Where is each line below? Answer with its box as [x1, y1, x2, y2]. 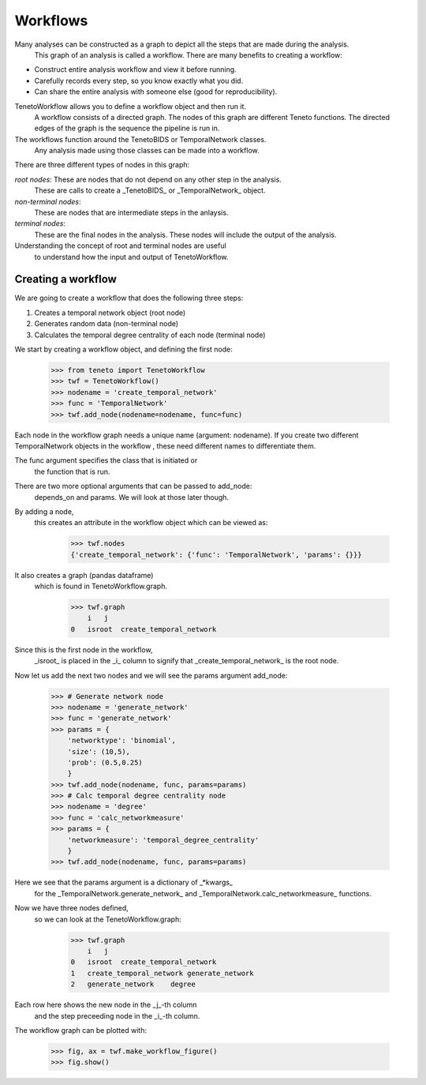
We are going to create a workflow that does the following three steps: [14, 293, 244, 303]
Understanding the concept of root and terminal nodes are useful [14, 241, 226, 250]
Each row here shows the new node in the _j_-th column [14, 1000, 197, 1010]
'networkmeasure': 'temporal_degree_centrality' [67, 835, 260, 844]
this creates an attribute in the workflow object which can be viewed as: [34, 518, 268, 527]
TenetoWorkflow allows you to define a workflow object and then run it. [14, 101, 246, 111]
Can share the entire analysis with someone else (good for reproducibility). [34, 87, 278, 96]
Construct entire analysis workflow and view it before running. [34, 65, 237, 74]
